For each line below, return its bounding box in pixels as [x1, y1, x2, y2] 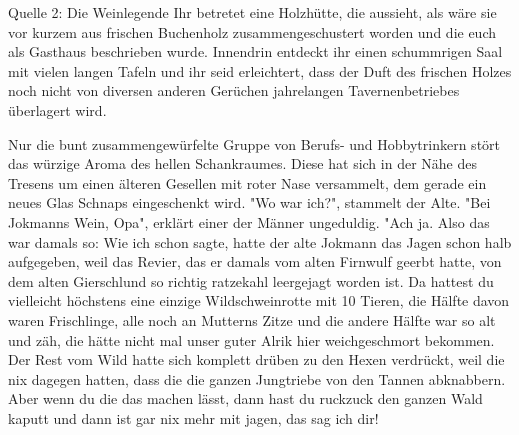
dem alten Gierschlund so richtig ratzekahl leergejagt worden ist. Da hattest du [8, 270, 494, 291]
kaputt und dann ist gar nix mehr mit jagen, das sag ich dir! [8, 407, 379, 428]
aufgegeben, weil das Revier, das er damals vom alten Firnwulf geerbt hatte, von [8, 251, 502, 272]
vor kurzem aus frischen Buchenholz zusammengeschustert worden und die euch [8, 21, 497, 42]
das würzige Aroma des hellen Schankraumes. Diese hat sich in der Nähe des [8, 153, 477, 174]
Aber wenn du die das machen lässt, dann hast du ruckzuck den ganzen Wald [8, 388, 483, 409]
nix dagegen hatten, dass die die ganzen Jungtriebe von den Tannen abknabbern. [8, 368, 506, 389]
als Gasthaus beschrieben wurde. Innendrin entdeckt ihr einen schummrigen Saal [8, 41, 503, 62]
